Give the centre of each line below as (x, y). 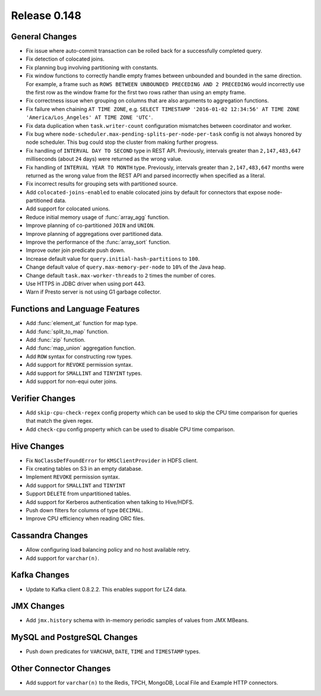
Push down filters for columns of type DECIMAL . (84, 510)
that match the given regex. (59, 421)
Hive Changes (38, 446)
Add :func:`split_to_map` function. (67, 331)
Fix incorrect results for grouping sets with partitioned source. (102, 184)
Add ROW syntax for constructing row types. (79, 356)
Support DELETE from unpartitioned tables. (78, 494)
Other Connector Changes (61, 669)
